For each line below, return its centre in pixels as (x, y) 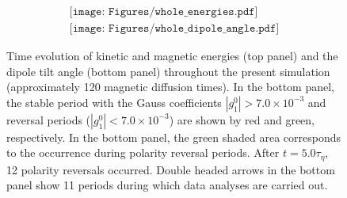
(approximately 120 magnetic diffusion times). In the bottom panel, (170, 87)
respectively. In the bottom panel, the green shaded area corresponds (174, 137)
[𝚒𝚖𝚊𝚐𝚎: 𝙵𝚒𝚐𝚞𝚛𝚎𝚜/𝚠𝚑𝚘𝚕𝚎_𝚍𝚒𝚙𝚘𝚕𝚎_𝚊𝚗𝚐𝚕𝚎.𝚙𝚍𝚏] (174, 29)
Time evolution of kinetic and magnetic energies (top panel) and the (172, 56)
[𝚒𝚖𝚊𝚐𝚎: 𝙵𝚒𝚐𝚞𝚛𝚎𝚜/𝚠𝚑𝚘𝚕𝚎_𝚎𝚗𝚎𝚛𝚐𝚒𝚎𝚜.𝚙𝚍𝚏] (164, 12)
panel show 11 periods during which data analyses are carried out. (167, 185)
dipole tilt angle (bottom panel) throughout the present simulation (168, 71)
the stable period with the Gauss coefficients (114, 102)
